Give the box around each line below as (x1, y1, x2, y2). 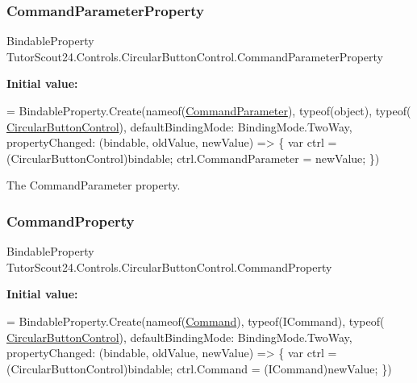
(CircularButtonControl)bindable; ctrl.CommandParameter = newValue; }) (6, 149, 380, 166)
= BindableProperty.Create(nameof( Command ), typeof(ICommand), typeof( (6, 312, 385, 329)
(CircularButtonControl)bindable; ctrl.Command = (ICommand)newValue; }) (6, 360, 392, 377)
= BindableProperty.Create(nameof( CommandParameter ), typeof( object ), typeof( (6, 102, 411, 119)
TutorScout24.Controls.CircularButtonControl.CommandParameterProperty (6, 48, 383, 65)
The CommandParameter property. (6, 177, 181, 194)
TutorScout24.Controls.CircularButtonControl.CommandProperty (6, 258, 332, 275)
